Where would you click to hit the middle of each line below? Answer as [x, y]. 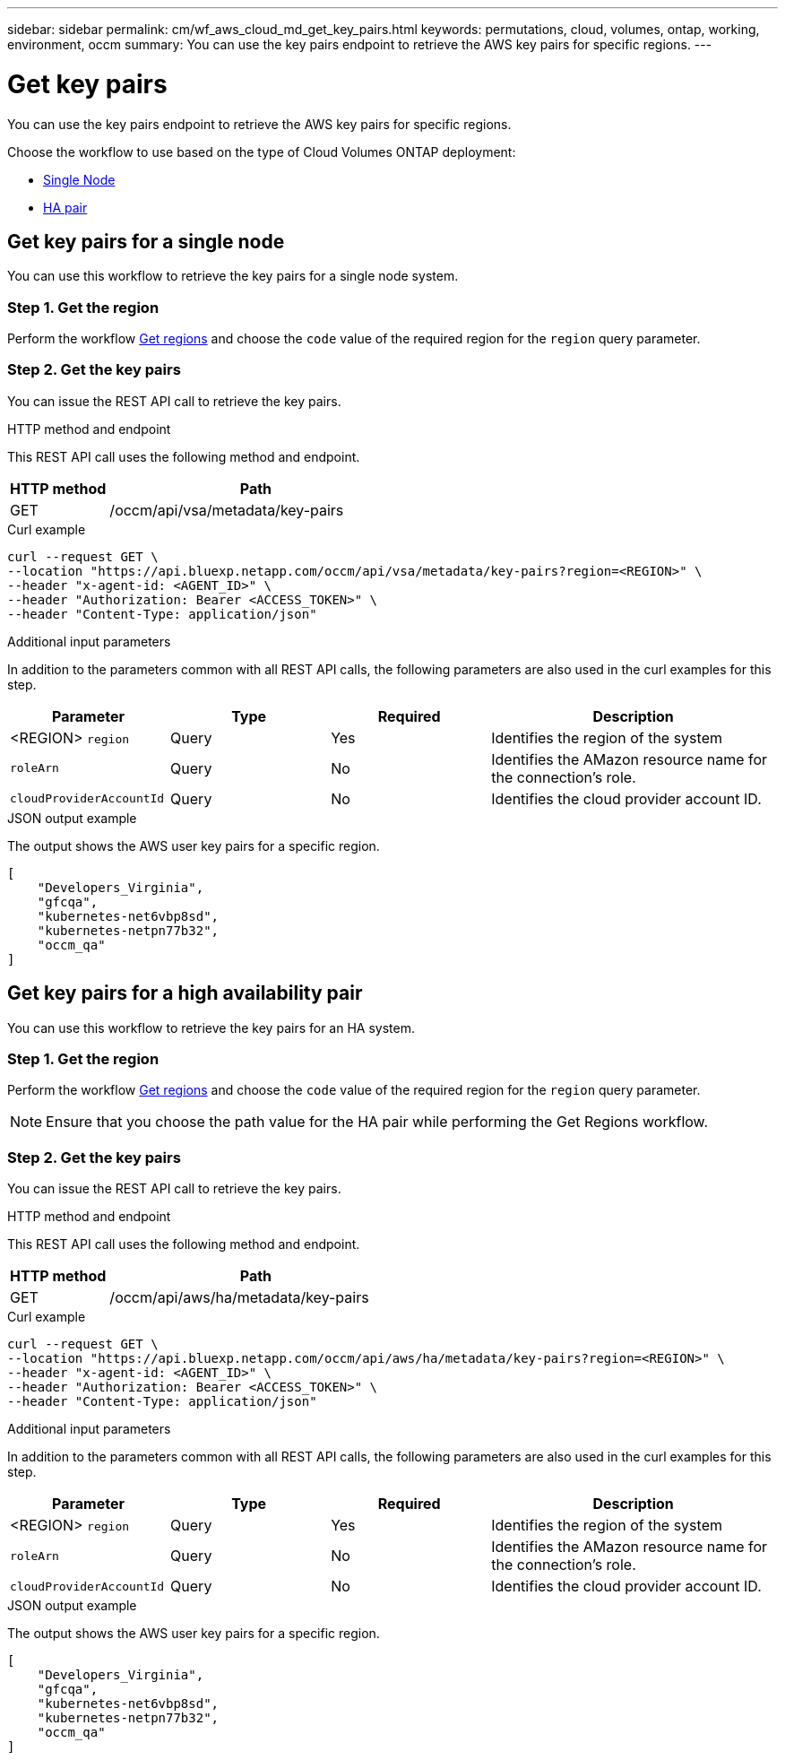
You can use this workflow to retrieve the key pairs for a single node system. [233, 276]
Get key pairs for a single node [146, 241]
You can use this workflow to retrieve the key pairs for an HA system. [211, 1027]
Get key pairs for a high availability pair [185, 993]
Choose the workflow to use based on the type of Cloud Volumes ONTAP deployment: [262, 152]
